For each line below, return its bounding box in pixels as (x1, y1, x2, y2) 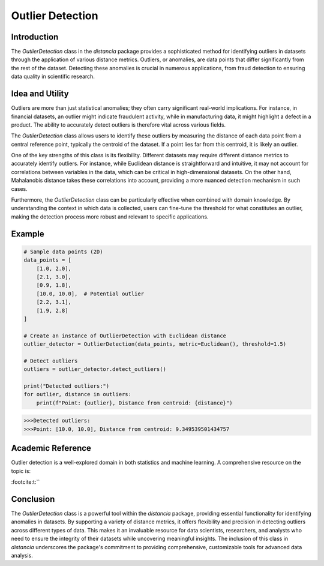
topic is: (11, 467, 31, 474)
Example (11, 229, 44, 239)
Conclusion (11, 494, 55, 504)
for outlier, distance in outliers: (23, 391, 132, 398)
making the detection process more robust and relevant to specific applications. (11, 213, 209, 220)
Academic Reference (11, 443, 91, 453)
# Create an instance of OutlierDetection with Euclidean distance (23, 332, 227, 339)
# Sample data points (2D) (23, 248, 103, 255)
